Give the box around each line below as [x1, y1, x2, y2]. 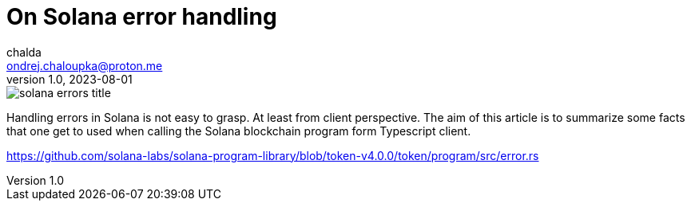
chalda [6, 45, 42, 59]
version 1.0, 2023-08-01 [6, 72, 133, 86]
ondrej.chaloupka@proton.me [6, 58, 163, 72]
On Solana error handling [6, 3, 277, 30]
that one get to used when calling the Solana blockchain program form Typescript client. [6, 123, 471, 138]
